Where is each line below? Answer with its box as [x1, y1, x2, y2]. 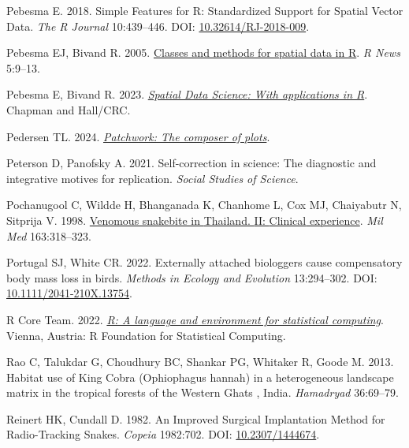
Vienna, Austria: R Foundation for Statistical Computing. [6, 327, 286, 343]
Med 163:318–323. [6, 227, 91, 244]
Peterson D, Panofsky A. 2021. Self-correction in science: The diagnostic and [6, 155, 377, 171]
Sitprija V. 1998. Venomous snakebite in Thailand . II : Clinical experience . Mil [6, 211, 383, 228]
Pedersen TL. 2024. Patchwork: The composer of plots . [6, 128, 270, 144]
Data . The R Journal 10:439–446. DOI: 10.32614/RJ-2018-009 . [6, 17, 310, 34]
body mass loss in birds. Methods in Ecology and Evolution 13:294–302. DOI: [6, 269, 377, 286]
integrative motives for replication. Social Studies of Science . [6, 170, 299, 186]
